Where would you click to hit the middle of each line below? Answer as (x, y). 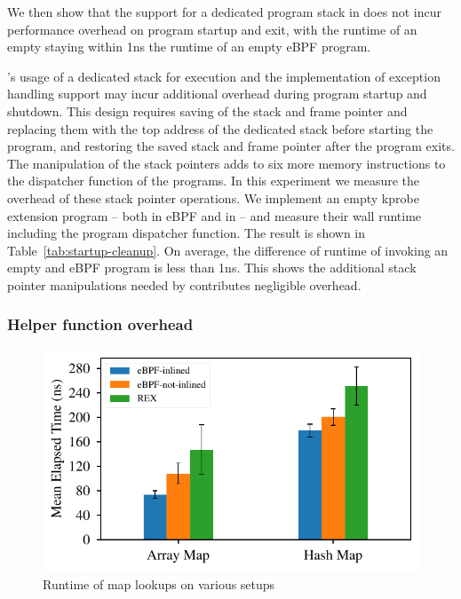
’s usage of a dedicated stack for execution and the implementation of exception (224, 76)
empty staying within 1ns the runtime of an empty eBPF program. (189, 47)
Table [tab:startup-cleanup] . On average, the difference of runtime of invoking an (228, 250)
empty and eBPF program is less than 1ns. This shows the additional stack (212, 268)
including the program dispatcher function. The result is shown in (187, 233)
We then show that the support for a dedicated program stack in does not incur (224, 12)
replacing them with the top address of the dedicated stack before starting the (220, 128)
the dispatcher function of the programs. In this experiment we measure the (214, 181)
